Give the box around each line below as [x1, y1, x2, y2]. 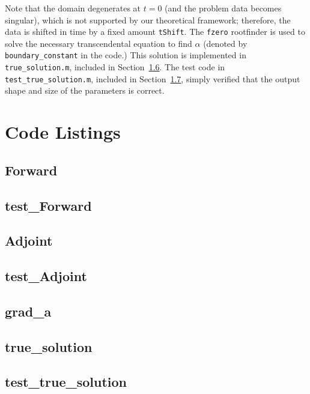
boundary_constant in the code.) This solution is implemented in [5, 49, 246, 61]
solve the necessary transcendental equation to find [5, 37, 192, 49]
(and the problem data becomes [165, 2, 282, 14]
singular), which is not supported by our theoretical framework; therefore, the [5, 13, 291, 26]
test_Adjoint [5, 267, 87, 285]
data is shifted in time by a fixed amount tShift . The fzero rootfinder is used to [5, 25, 305, 38]
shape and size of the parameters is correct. [5, 84, 165, 97]
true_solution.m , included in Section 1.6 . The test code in [5, 61, 225, 73]
